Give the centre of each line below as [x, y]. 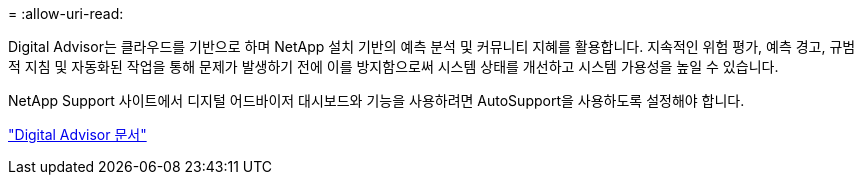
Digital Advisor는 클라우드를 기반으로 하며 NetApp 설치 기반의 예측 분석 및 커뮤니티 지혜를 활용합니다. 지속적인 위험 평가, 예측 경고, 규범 [432, 46]
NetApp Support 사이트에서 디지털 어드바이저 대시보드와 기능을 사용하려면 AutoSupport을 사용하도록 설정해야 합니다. [376, 100]
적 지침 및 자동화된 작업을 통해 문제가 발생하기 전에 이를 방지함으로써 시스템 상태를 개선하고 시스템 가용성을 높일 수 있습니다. [393, 66]
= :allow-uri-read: [66, 13]
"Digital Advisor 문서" [77, 134]
